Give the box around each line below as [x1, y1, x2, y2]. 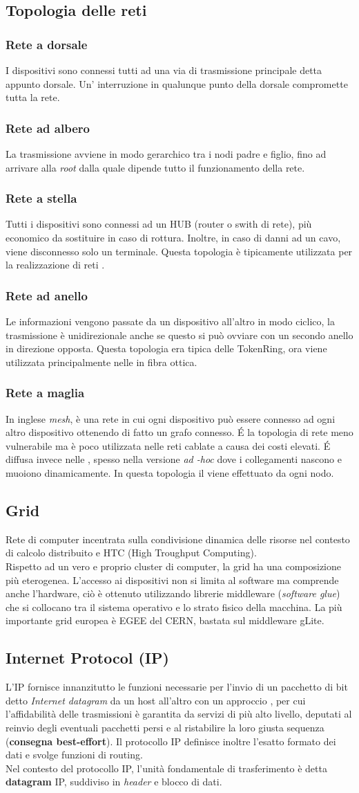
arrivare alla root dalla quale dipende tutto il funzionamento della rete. [6, 160, 305, 174]
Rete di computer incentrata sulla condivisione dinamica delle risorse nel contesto [6, 531, 350, 546]
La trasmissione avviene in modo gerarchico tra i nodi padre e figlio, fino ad [6, 147, 327, 161]
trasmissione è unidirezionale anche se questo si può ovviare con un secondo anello [6, 327, 353, 342]
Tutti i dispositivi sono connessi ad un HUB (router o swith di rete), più [6, 217, 312, 231]
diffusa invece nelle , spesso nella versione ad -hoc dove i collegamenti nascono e [6, 452, 342, 466]
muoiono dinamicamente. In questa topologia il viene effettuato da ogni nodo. [6, 465, 334, 480]
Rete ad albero [6, 119, 90, 136]
